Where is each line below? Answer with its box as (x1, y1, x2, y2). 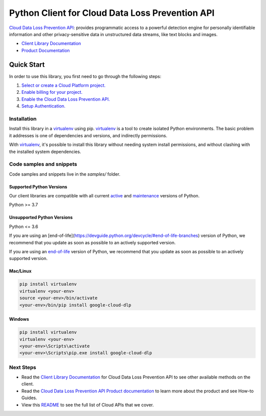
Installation (9, 115, 37, 122)
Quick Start (9, 60, 45, 69)
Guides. (21, 395, 37, 401)
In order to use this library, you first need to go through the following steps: (9, 73, 162, 79)
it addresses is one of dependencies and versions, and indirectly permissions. (9, 132, 167, 138)
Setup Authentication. (21, 103, 66, 109)
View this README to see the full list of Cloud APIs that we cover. (21, 402, 154, 408)
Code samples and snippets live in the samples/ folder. (9, 171, 121, 177)
